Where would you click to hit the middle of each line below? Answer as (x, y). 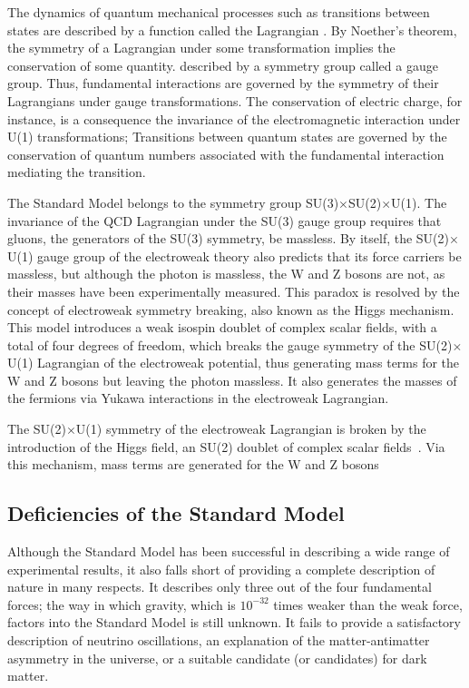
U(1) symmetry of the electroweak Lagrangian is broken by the (251, 429)
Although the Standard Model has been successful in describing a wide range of (229, 551)
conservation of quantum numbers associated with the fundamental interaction (226, 154)
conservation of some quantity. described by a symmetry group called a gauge (223, 65)
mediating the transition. (77, 172)
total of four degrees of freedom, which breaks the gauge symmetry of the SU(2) (230, 344)
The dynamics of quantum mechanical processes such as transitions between (219, 12)
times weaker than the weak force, (368, 604)
